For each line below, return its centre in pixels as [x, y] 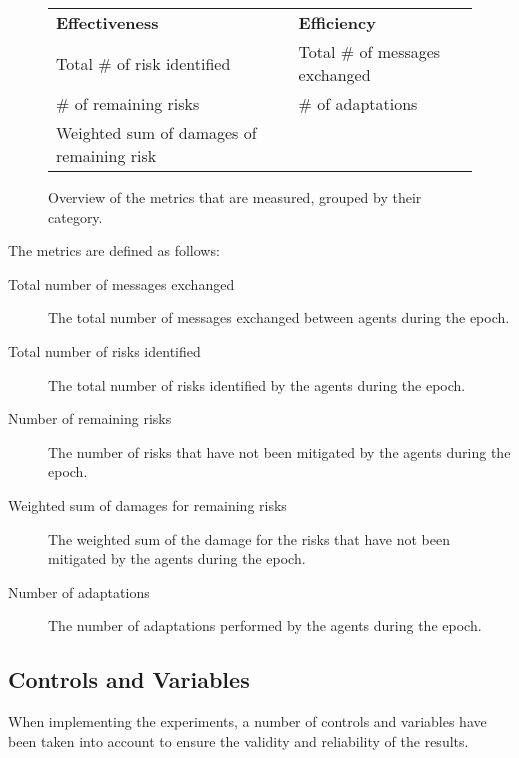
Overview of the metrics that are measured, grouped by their [235, 197]
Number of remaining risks [90, 418]
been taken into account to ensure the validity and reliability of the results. [238, 740]
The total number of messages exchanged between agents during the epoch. [279, 317]
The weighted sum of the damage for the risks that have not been [249, 538]
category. [75, 216]
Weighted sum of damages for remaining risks [147, 504]
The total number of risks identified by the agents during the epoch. [257, 384]
